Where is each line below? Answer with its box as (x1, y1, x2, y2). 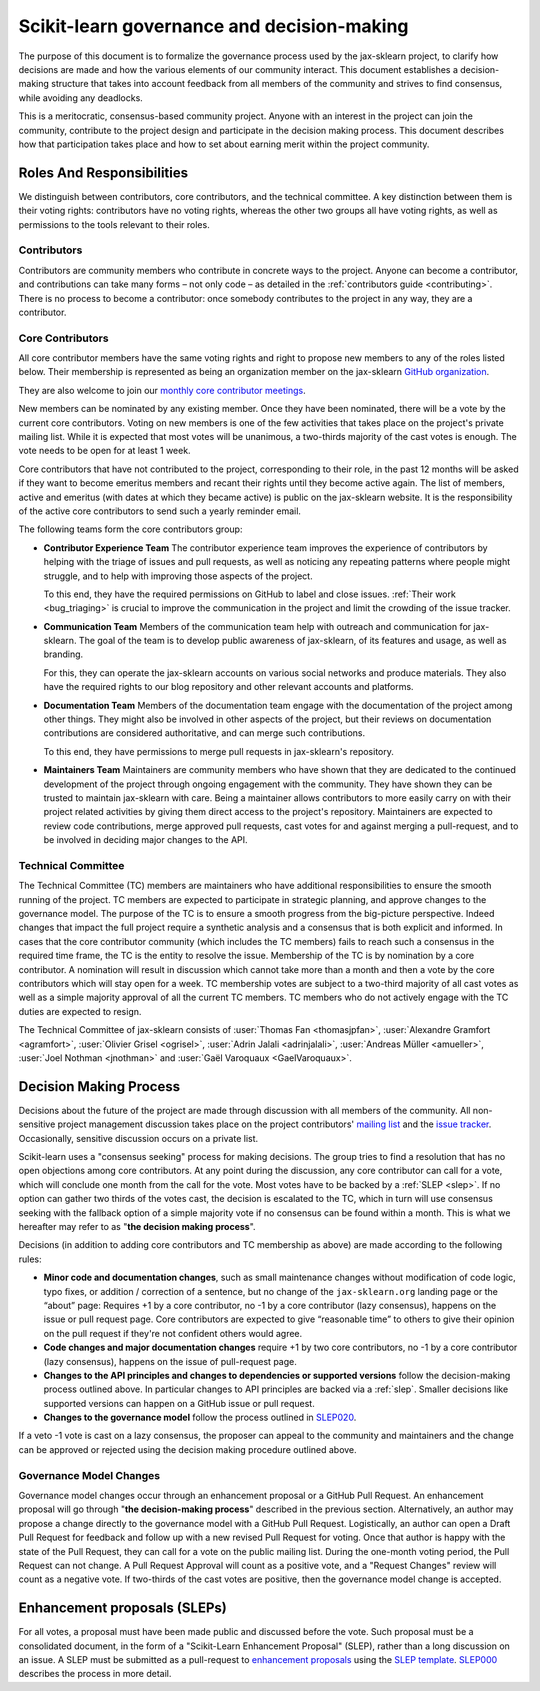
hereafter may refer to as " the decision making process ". (18, 1221, 256, 1232)
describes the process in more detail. (18, 1668, 172, 1680)
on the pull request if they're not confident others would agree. (43, 1327, 303, 1339)
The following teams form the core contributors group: (18, 523, 243, 535)
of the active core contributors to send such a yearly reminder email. (18, 505, 302, 517)
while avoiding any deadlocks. (18, 91, 144, 104)
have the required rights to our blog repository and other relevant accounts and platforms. (43, 681, 414, 693)
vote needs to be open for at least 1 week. (18, 445, 191, 457)
